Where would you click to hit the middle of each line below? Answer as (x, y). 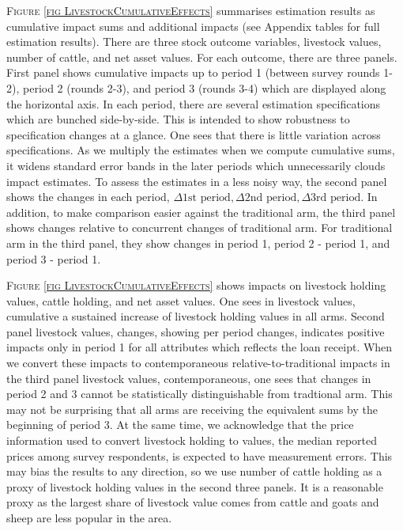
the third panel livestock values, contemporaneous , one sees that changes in (189, 378)
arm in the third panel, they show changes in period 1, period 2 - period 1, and (198, 243)
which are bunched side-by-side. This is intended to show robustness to (178, 119)
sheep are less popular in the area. (89, 518)
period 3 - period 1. (54, 258)
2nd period (271, 198)
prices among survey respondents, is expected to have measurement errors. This (200, 455)
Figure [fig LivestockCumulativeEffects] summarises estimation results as (191, 10)
